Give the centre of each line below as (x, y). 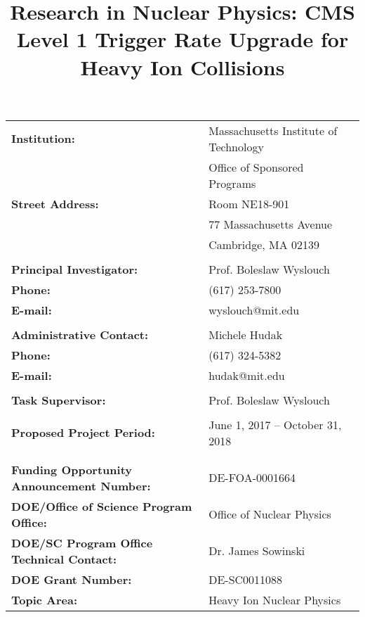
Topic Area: (45, 599)
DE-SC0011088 (246, 579)
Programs (232, 183)
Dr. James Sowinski (257, 551)
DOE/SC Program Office (82, 542)
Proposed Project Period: (83, 433)
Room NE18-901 (249, 203)
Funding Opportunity (72, 469)
